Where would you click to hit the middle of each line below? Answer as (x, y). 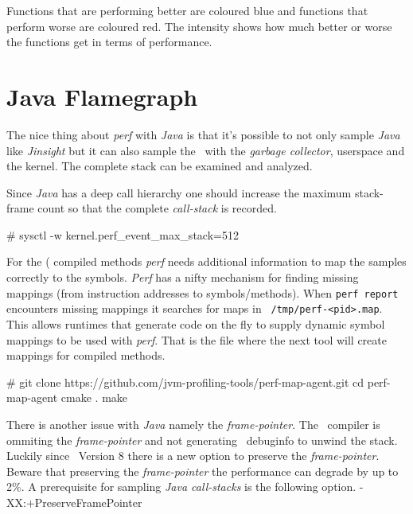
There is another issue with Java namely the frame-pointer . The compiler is (193, 424)
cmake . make (94, 397)
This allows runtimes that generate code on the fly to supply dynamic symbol (196, 323)
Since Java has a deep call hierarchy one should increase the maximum (179, 192)
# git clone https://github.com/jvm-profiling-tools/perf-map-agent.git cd (185, 382)
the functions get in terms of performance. (109, 42)
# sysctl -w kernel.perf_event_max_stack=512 (123, 234)
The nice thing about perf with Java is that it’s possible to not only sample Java (203, 134)
